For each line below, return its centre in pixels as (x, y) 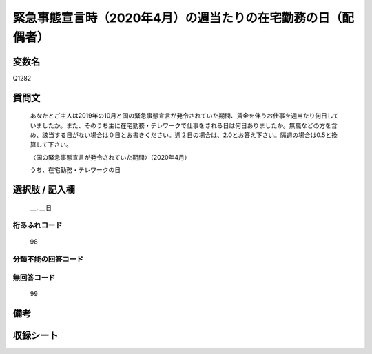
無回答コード (34, 278)
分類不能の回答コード (48, 260)
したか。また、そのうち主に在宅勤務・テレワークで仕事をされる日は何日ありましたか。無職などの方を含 (189, 125)
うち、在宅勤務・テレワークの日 (75, 170)
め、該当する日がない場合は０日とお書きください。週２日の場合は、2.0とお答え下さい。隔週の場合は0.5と (181, 135)
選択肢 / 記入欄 (44, 190)
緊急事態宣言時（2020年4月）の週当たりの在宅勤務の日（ (177, 18)
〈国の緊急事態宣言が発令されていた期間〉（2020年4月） (110, 157)
